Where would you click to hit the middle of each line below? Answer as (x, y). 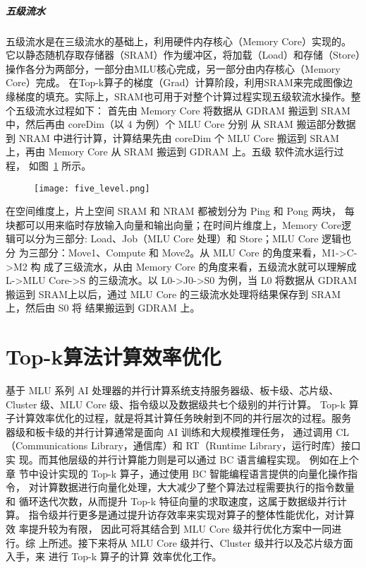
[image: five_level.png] (92, 188)
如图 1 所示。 (60, 165)
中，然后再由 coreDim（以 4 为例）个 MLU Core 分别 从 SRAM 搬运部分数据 (181, 124)
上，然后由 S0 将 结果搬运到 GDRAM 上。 (103, 308)
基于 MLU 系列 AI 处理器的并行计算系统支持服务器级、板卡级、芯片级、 (172, 390)
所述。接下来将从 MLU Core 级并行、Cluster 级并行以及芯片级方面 (201, 542)
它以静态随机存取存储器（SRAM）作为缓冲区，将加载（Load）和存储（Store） (183, 55)
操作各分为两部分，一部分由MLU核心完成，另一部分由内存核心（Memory (173, 68)
